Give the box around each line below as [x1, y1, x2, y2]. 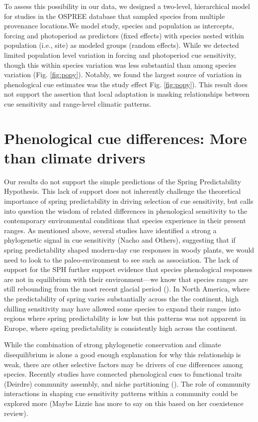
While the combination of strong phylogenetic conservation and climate [4, 339, 221, 350]
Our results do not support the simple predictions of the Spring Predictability [4, 176, 241, 186]
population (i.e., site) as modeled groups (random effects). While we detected [4, 40, 239, 50]
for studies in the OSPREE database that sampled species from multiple [4, 10, 225, 21]
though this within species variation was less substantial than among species [4, 59, 237, 70]
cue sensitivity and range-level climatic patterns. [4, 98, 152, 109]
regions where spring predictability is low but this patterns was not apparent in [4, 313, 246, 323]
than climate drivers [4, 147, 146, 167]
